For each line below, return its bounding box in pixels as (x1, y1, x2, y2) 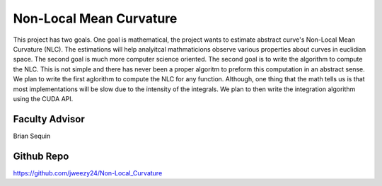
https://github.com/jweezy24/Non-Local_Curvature (13, 168, 163, 177)
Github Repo (13, 150, 69, 162)
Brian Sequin (13, 132, 51, 140)
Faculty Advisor (13, 113, 85, 125)
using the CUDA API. (13, 94, 74, 103)
